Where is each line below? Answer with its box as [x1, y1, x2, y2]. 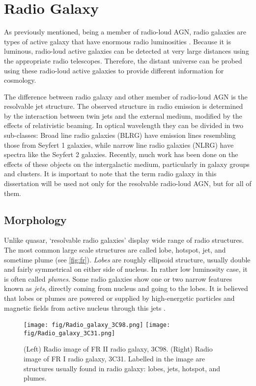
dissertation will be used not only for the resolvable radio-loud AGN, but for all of [4, 178, 252, 189]
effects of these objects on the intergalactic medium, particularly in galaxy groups [4, 159, 250, 169]
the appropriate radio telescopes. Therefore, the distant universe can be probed [4, 55, 242, 65]
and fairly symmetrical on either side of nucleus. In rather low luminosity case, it [4, 264, 248, 274]
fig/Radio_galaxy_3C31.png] [24, 329, 115, 337]
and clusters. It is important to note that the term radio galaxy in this [4, 168, 217, 179]
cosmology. [4, 75, 36, 85]
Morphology [4, 212, 67, 227]
